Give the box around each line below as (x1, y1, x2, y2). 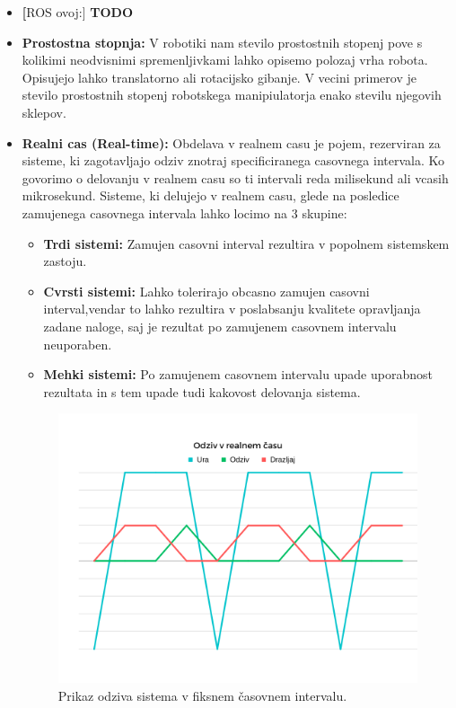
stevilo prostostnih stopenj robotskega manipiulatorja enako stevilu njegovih (22, 85, 442, 104)
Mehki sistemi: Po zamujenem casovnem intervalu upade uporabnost (43, 365, 433, 384)
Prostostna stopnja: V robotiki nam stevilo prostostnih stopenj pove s (22, 32, 423, 51)
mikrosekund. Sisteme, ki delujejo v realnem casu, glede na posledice (22, 186, 399, 205)
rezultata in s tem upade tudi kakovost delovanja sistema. (43, 382, 361, 401)
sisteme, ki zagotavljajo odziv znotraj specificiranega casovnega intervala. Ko (22, 151, 444, 170)
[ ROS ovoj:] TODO (22, 3, 133, 21)
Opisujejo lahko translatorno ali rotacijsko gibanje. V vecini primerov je (22, 67, 417, 86)
